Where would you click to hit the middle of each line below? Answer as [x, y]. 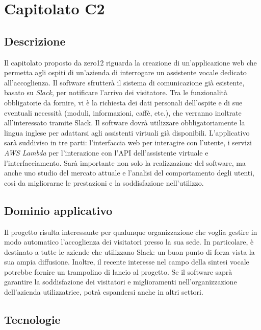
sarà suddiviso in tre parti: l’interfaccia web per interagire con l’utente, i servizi [128, 142]
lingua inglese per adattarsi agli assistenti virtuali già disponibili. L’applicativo [127, 132]
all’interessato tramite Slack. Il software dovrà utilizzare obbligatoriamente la [125, 123]
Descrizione [35, 41]
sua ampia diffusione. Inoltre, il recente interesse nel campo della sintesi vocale [127, 262]
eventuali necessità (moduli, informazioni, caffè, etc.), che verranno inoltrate [123, 112]
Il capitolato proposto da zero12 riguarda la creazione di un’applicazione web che [130, 62]
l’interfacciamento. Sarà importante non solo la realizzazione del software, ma [125, 162]
